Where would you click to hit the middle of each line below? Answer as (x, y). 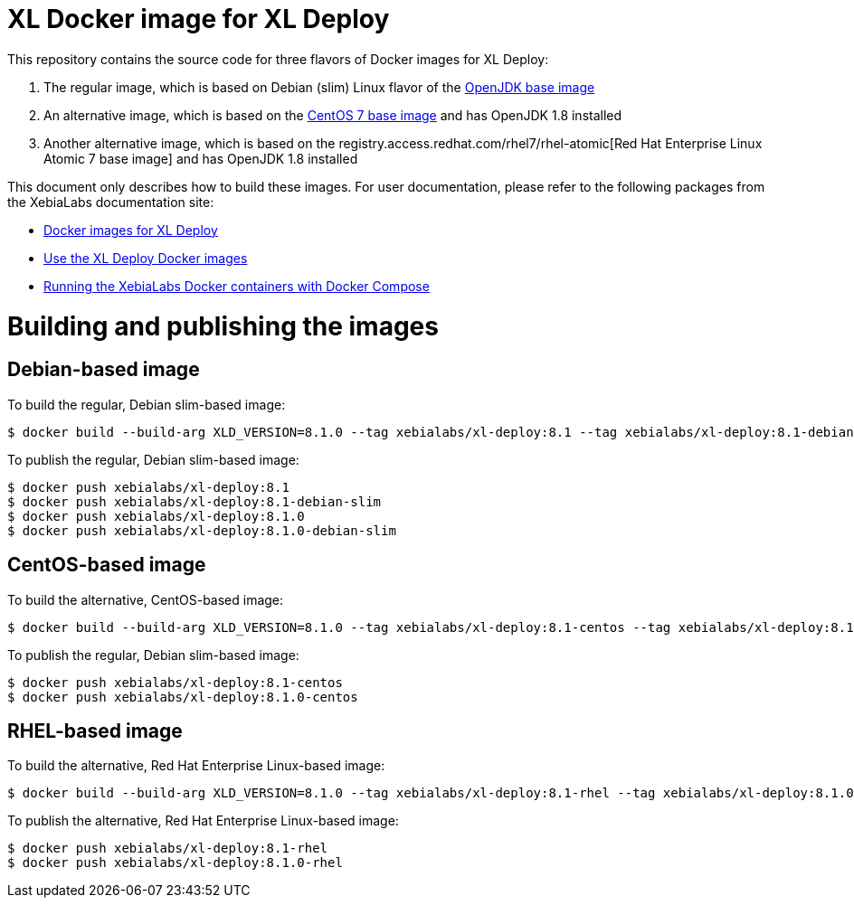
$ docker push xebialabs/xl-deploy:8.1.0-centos (183, 697)
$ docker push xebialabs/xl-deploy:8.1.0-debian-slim (202, 530)
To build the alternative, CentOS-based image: (146, 599)
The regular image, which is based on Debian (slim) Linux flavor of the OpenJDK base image (319, 87)
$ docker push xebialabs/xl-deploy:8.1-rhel (168, 848)
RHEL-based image (95, 731)
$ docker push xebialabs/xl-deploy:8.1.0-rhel (175, 863)
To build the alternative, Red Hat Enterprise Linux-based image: (196, 766)
